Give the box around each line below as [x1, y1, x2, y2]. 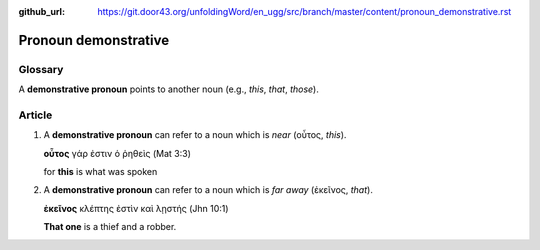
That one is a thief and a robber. [43, 221, 177, 233]
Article [18, 108, 53, 122]
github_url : [18, 6, 65, 17]
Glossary [18, 62, 64, 76]
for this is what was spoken [43, 166, 158, 178]
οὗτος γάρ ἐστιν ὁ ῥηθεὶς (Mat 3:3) [43, 147, 192, 159]
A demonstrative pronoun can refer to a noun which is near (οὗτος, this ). [43, 129, 347, 141]
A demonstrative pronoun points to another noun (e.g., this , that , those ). [18, 83, 319, 95]
